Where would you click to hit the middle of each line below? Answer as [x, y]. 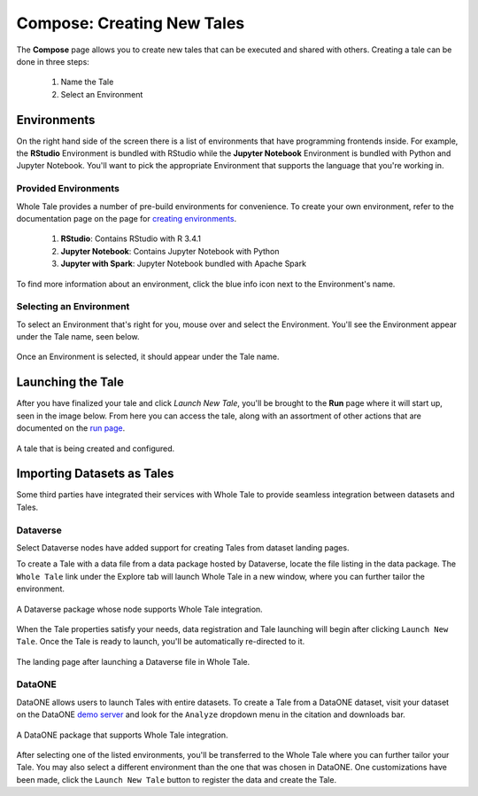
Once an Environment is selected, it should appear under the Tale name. [148, 357]
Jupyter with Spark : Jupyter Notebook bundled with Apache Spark [184, 264]
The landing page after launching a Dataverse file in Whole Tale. [133, 661]
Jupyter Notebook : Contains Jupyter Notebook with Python [170, 251]
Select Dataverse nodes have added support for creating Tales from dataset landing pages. [183, 547]
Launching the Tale [70, 382]
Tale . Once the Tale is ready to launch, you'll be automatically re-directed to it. [161, 642]
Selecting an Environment [73, 307]
